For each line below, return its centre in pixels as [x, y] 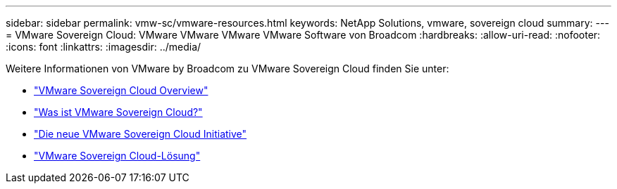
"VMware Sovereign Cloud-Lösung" [117, 156]
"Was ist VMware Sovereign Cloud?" [118, 112]
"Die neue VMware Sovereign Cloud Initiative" [141, 134]
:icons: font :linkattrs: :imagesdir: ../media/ [104, 47]
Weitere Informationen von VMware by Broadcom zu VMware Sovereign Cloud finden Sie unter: [228, 69]
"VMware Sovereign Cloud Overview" [121, 90]
